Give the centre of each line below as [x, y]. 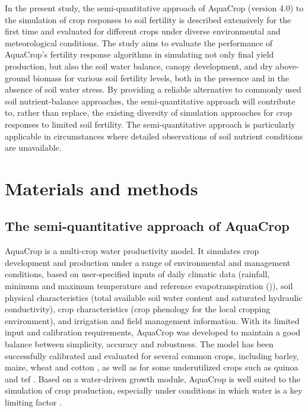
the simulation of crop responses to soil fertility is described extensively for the [148, 19]
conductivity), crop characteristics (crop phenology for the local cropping [138, 309]
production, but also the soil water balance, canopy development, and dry [139, 66]
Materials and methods [101, 188]
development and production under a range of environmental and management [148, 262]
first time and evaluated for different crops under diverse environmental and [143, 31]
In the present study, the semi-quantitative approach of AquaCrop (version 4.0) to [154, 8]
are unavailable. [33, 148]
